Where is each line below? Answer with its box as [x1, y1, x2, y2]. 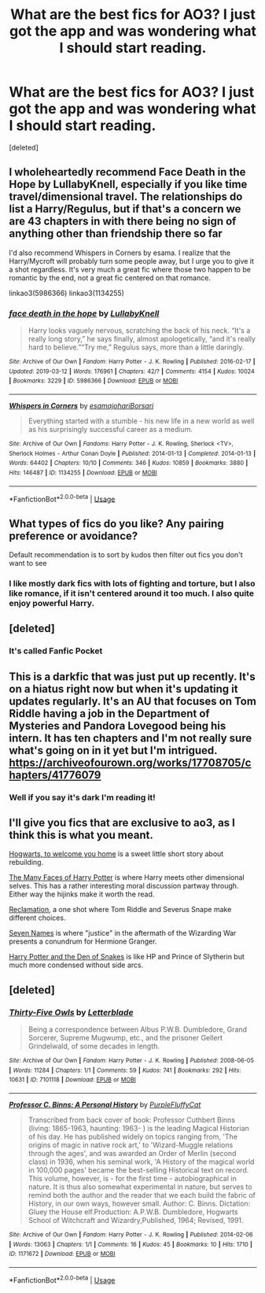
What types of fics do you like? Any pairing [9, 517, 225, 530]
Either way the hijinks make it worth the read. [9, 889, 155, 899]
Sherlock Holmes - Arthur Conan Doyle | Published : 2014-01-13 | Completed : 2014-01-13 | [9, 449, 256, 457]
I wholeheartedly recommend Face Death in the [9, 165, 246, 179]
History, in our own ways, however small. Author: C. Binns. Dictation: [28, 1199, 251, 1209]
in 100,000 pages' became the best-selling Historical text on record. [28, 1166, 249, 1175]
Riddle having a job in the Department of [9, 707, 211, 720]
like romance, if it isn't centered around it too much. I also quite [9, 588, 255, 599]
